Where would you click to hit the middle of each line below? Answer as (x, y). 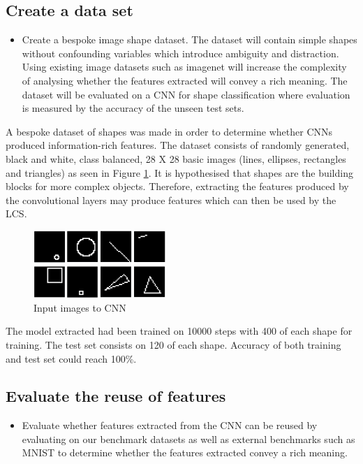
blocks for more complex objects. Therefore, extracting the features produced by (177, 186)
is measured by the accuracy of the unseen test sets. (133, 108)
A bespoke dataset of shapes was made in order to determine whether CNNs (169, 131)
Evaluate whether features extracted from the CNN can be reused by (170, 425)
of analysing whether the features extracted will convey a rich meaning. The (185, 80)
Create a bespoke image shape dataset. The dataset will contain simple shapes (190, 39)
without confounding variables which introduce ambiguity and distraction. (180, 53)
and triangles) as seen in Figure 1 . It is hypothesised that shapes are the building (179, 172)
